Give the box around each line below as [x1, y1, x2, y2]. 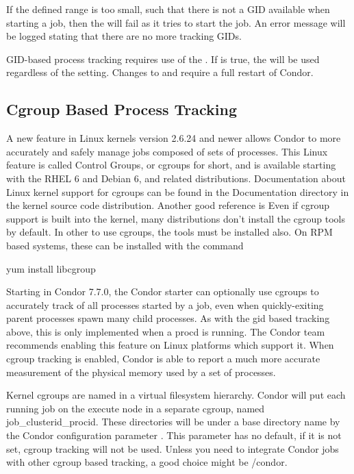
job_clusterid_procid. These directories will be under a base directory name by [6, 414, 340, 429]
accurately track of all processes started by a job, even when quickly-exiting [6, 297, 324, 312]
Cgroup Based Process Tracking [6, 99, 238, 120]
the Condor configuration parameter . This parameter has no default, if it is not [6, 428, 342, 442]
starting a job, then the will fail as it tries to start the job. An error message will [6, 15, 346, 29]
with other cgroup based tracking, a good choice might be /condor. [6, 455, 288, 469]
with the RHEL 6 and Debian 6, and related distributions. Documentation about [6, 171, 346, 185]
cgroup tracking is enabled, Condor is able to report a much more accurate [6, 351, 320, 366]
